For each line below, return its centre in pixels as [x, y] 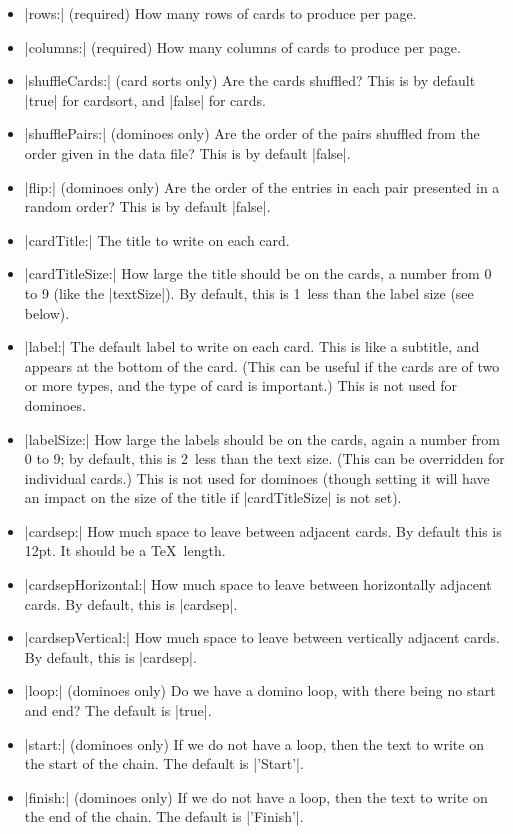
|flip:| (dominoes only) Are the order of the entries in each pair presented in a [262, 186]
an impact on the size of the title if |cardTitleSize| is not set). [213, 497]
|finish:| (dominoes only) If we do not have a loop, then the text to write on [256, 796]
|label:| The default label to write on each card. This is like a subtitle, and [252, 346]
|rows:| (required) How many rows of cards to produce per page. [220, 13]
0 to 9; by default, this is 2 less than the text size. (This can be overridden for [264, 458]
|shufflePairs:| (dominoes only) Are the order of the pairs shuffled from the [252, 133]
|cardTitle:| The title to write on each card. [157, 239]
